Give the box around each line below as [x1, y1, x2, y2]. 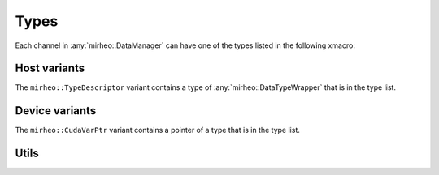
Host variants [15, 62, 85, 75]
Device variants [15, 104, 97, 117]
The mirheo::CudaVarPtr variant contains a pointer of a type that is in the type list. [15, 126, 300, 135]
